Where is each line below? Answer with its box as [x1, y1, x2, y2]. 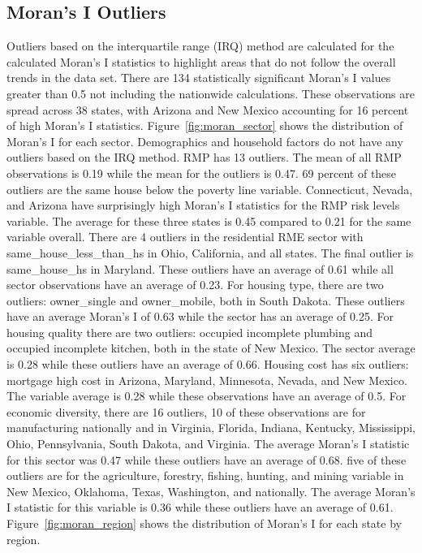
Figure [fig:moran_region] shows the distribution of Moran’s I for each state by [6, 515, 402, 532]
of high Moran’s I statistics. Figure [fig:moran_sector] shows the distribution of [6, 117, 403, 134]
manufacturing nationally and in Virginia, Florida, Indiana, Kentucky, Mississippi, [6, 419, 416, 436]
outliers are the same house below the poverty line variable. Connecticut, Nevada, [6, 180, 413, 197]
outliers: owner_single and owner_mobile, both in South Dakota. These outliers [6, 292, 405, 309]
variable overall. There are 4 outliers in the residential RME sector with [6, 228, 364, 245]
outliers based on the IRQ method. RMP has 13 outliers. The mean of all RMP [6, 149, 402, 166]
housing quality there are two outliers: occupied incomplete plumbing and [6, 323, 373, 340]
